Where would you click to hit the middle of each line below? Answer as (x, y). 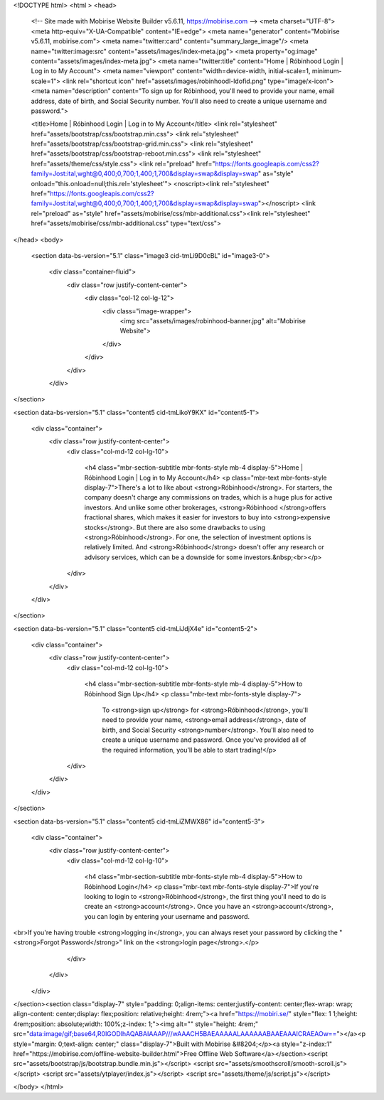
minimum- (327, 71)
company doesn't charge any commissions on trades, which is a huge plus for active (208, 497)
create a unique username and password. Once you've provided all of (204, 740)
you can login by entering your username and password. (167, 916)
